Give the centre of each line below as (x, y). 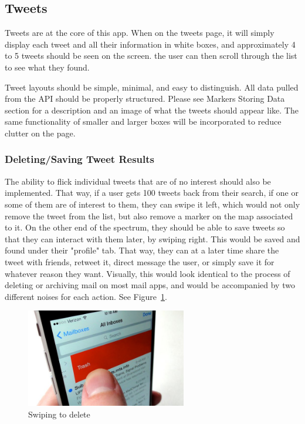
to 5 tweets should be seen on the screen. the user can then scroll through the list (151, 56)
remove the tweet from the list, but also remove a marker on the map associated (149, 216)
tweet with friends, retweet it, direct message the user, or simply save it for (140, 261)
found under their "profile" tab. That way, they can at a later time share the (142, 250)
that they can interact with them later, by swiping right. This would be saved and (152, 238)
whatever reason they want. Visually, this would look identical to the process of (148, 273)
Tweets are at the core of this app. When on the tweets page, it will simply (140, 33)
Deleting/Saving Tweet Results (80, 159)
